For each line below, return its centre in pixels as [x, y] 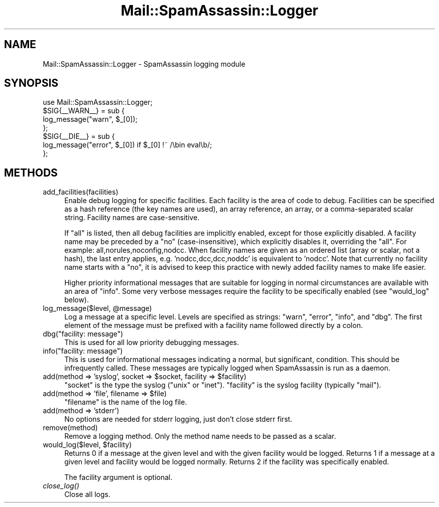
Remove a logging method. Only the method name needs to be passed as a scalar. [200, 436]
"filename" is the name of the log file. [126, 402]
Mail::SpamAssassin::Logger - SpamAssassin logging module [144, 64]
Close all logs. [87, 494]
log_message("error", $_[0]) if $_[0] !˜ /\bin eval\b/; [127, 145]
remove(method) [70, 428]
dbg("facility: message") [83, 334]
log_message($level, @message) [97, 308]
